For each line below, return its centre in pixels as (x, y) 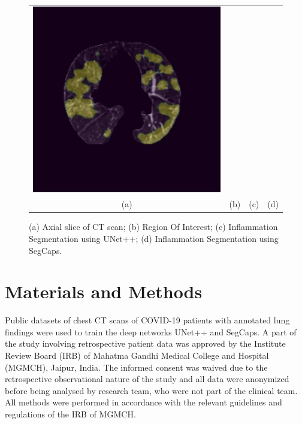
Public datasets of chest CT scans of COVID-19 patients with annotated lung (147, 320)
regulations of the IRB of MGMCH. (70, 414)
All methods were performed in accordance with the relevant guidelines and (144, 402)
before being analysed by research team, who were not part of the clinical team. (151, 390)
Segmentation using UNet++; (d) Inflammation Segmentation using (154, 238)
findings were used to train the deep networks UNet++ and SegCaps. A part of (151, 331)
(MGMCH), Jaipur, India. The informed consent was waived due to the (136, 367)
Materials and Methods (104, 291)
